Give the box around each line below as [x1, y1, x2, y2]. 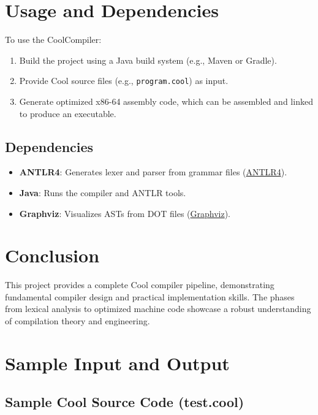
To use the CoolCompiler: [5, 33, 102, 46]
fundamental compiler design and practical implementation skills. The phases [5, 290, 295, 303]
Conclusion [5, 243, 100, 268]
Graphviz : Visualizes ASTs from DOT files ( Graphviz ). [19, 207, 231, 219]
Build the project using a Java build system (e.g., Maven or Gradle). [19, 53, 277, 66]
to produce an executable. [19, 107, 116, 120]
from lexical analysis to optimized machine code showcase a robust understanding [5, 302, 311, 315]
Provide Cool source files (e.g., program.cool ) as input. [19, 74, 229, 87]
